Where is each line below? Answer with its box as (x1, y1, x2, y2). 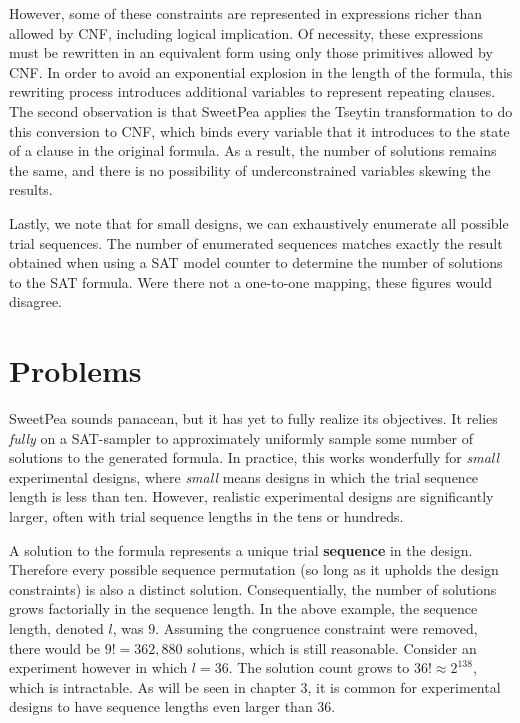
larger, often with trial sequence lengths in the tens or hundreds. (9, 506, 404, 526)
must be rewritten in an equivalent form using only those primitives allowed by (9, 42, 493, 63)
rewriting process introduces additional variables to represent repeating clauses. (9, 81, 496, 102)
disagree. (9, 291, 63, 312)
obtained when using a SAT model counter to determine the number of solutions (9, 252, 503, 273)
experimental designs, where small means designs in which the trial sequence (9, 466, 479, 487)
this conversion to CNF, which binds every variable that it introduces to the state (9, 120, 510, 141)
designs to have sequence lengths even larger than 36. (9, 696, 336, 717)
